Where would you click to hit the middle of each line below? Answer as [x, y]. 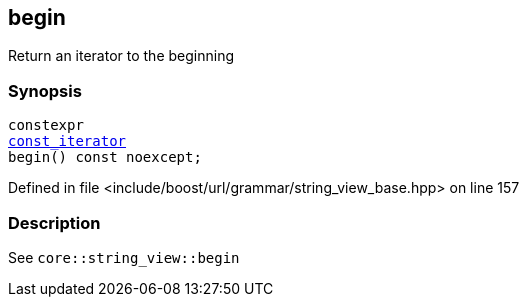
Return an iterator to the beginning [121, 56]
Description [54, 222]
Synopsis [45, 90]
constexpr [46, 125]
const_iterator [67, 141]
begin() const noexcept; [105, 157]
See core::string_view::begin [124, 257]
